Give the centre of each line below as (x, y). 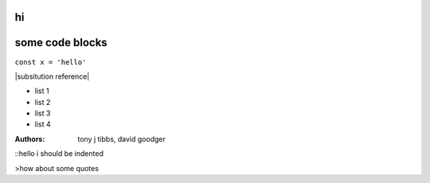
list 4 (43, 124)
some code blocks (61, 43)
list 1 (42, 91)
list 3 (43, 113)
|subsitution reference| (52, 76)
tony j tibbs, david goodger (122, 138)
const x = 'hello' (51, 62)
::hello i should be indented (59, 154)
